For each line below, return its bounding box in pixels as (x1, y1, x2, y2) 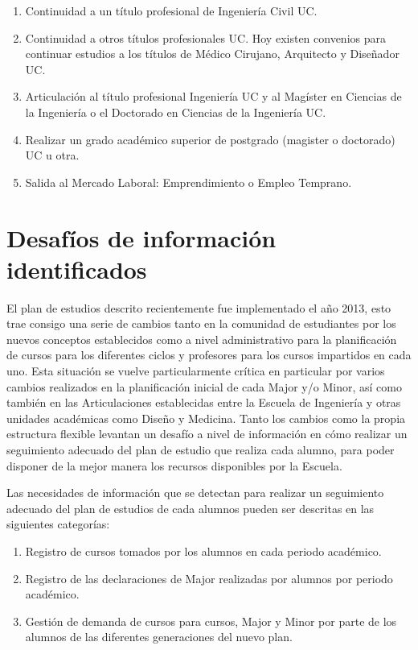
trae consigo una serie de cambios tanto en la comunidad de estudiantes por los (6, 315, 396, 332)
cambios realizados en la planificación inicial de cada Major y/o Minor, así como (6, 378, 402, 395)
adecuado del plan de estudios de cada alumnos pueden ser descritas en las (6, 499, 375, 516)
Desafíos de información (6, 221, 277, 254)
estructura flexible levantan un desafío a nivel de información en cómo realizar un (6, 425, 408, 442)
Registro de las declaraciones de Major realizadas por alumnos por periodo (25, 569, 393, 586)
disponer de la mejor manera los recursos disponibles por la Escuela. (6, 457, 342, 474)
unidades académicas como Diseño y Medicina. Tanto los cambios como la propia (6, 409, 406, 426)
